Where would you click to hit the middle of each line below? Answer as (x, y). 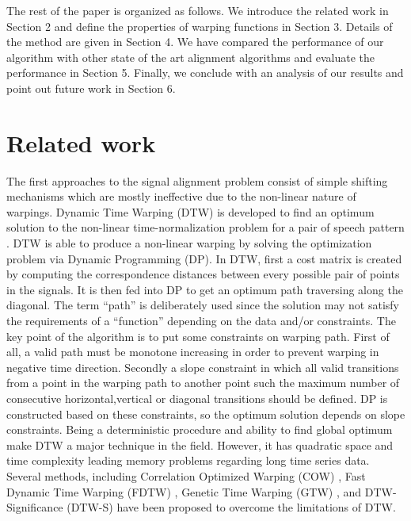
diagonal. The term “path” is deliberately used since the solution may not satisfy (203, 305)
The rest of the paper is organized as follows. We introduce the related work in (198, 10)
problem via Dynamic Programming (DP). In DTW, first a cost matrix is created (204, 258)
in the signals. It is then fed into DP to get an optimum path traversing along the (205, 289)
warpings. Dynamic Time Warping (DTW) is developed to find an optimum (190, 211)
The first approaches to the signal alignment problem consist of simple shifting (197, 180)
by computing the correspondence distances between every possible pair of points (203, 274)
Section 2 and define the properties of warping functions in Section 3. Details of (200, 26)
